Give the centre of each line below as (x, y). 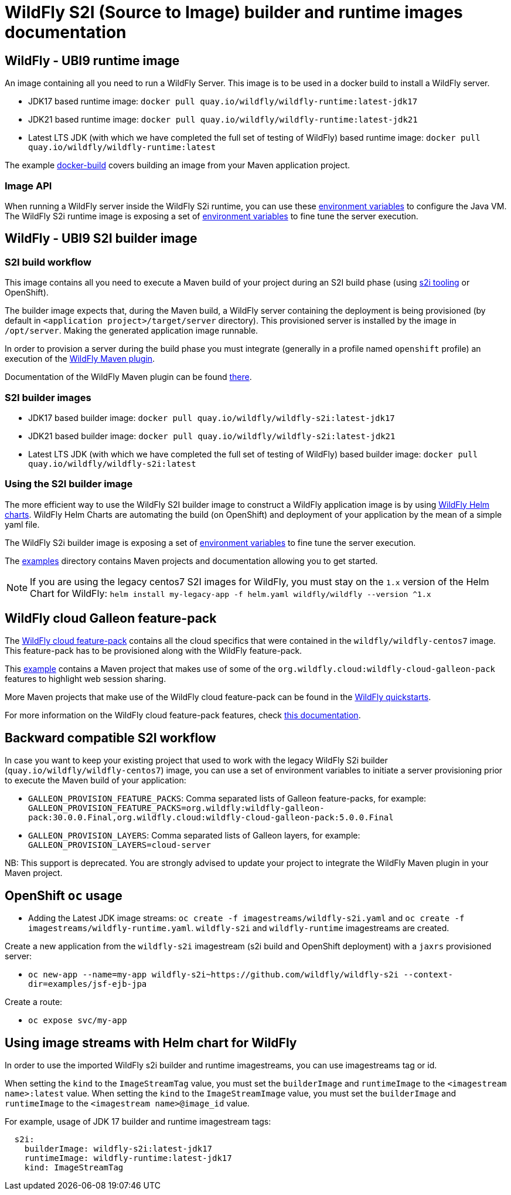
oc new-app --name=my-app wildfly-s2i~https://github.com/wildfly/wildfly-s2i (214, 975)
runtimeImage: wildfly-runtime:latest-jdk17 (128, 1158)
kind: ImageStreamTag (74, 1168)
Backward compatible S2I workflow (110, 738)
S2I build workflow (48, 262)
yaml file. (22, 524)
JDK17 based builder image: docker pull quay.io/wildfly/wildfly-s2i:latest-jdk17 (212, 417)
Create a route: (34, 1002)
